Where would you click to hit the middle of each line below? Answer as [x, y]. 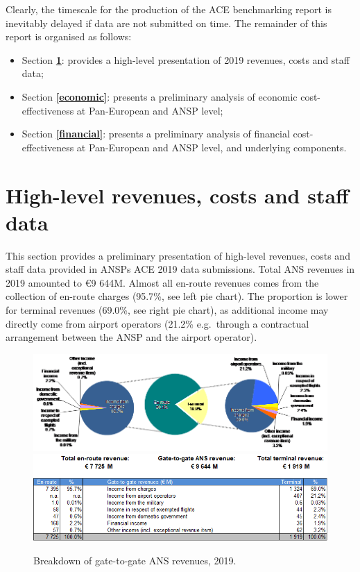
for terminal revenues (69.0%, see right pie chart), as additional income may [167, 310]
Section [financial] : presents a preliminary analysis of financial [156, 134]
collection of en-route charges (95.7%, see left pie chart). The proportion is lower [177, 296]
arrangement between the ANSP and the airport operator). [131, 337]
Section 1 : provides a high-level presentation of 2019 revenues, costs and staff [186, 59]
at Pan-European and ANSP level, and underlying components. [212, 147]
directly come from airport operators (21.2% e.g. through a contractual [157, 323]
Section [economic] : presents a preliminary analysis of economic [160, 96]
